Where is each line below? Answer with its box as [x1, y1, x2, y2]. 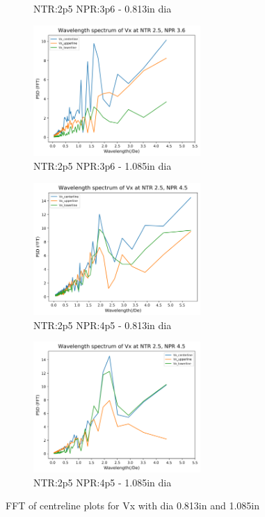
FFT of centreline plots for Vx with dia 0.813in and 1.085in [6, 498, 259, 513]
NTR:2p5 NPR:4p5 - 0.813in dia [33, 317, 172, 332]
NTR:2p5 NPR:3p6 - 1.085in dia [33, 158, 172, 173]
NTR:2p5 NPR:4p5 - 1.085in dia [33, 475, 172, 489]
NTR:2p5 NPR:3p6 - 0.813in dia [33, 1, 172, 15]
